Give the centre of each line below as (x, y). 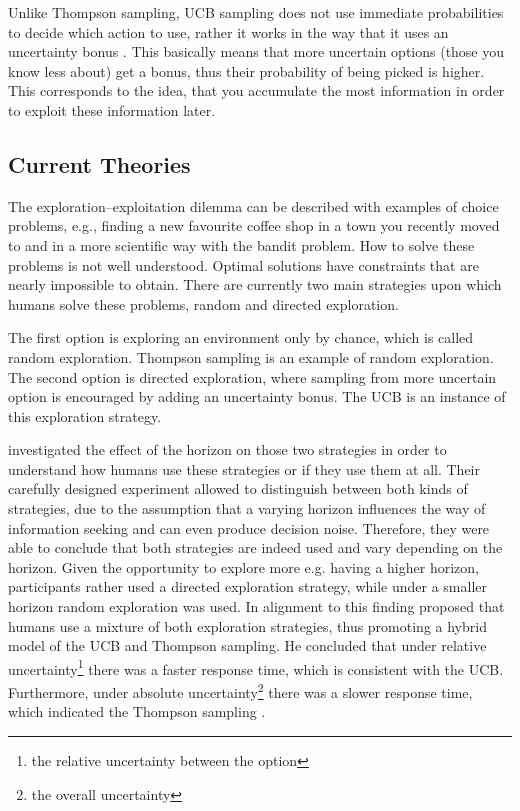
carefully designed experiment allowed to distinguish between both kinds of (238, 488)
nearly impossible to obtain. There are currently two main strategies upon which (255, 284)
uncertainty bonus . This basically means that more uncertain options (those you (256, 51)
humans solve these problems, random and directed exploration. (203, 303)
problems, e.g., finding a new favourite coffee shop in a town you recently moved (254, 225)
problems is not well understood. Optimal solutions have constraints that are (243, 264)
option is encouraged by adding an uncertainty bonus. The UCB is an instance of (257, 396)
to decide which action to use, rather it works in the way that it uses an (228, 31)
